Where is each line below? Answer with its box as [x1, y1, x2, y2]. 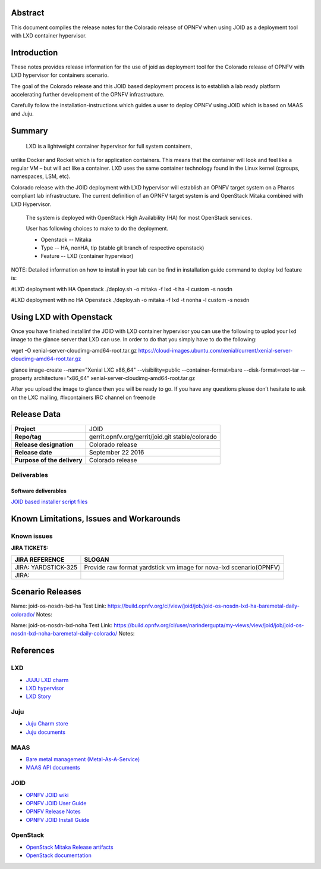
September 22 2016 [89, 448, 144, 456]
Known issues [11, 532, 53, 540]
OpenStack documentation [26, 852, 92, 859]
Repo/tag [14, 432, 42, 441]
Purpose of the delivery [14, 456, 83, 464]
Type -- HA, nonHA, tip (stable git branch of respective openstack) [40, 244, 204, 251]
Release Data [11, 409, 61, 419]
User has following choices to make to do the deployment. [26, 225, 169, 232]
